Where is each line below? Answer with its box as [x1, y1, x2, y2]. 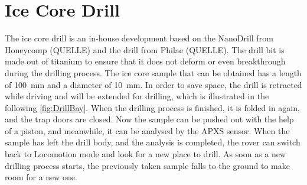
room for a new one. [5, 171, 77, 183]
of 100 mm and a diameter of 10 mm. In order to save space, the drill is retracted [5, 78, 302, 90]
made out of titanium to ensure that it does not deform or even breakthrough [5, 55, 286, 67]
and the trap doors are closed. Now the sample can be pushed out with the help [5, 113, 294, 125]
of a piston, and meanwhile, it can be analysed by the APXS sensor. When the [5, 124, 290, 137]
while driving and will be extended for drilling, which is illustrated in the [5, 90, 269, 102]
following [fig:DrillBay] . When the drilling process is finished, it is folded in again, [5, 101, 300, 113]
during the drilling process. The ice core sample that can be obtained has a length [5, 66, 302, 79]
